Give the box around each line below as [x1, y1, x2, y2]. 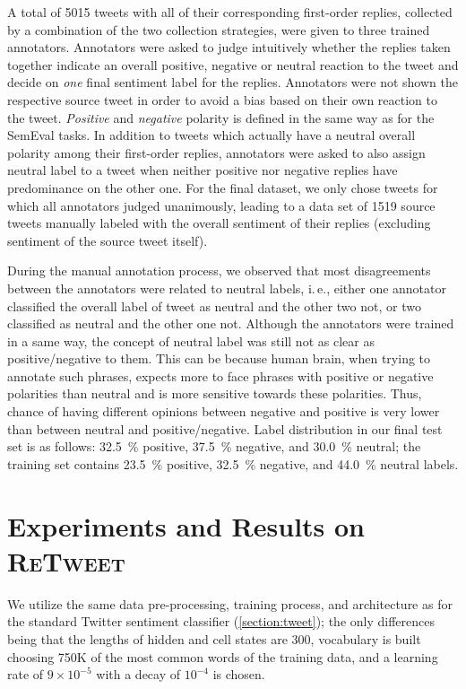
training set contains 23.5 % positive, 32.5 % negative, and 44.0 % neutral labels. [7, 454, 459, 473]
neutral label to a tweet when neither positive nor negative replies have [7, 161, 398, 179]
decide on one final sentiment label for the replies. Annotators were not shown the [7, 73, 458, 92]
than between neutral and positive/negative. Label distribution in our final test [7, 419, 443, 438]
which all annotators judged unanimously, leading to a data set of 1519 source [7, 196, 436, 214]
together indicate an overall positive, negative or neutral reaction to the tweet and [7, 55, 459, 74]
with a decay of [96, 665, 181, 684]
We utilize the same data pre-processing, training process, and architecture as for [7, 594, 453, 613]
